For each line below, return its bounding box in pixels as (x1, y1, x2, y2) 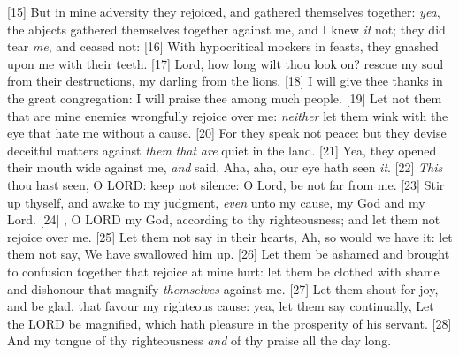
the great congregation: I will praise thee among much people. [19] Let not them (7, 88, 442, 107)
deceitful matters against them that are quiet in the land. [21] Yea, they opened (7, 140, 437, 159)
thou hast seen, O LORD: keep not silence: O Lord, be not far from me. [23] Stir (7, 175, 445, 193)
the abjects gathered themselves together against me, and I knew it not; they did (7, 19, 446, 38)
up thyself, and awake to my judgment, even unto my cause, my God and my (7, 193, 425, 211)
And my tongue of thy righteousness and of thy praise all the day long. (7, 331, 392, 350)
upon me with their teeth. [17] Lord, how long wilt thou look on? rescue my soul (7, 54, 444, 72)
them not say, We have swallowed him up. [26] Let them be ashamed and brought (7, 245, 450, 263)
